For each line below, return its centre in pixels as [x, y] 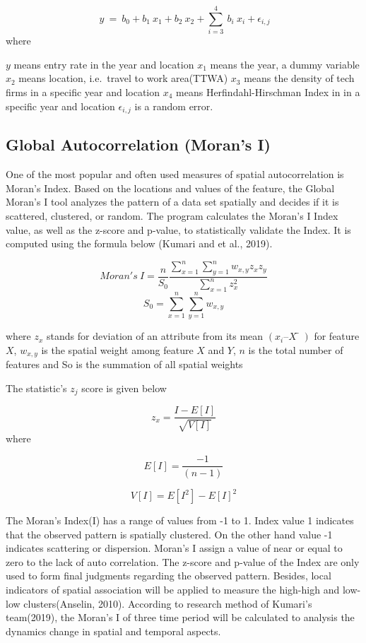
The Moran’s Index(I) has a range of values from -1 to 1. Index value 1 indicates [180, 520]
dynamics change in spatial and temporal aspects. [113, 631]
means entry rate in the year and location [104, 64]
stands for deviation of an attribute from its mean [155, 336]
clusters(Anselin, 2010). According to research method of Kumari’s [168, 603]
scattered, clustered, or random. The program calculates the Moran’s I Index [172, 215]
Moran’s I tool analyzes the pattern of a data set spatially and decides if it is [172, 202]
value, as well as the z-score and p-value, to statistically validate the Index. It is [178, 229]
